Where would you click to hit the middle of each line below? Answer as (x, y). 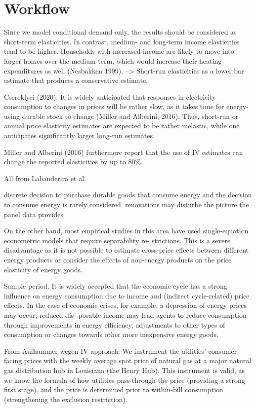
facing (13, 360)
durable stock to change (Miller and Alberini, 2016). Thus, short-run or (130, 116)
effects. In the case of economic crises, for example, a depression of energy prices (126, 305)
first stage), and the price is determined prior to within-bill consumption (114, 389)
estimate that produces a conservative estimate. (76, 80)
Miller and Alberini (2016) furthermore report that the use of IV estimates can (124, 152)
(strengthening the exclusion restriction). (66, 399)
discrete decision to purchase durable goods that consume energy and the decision (128, 195)
